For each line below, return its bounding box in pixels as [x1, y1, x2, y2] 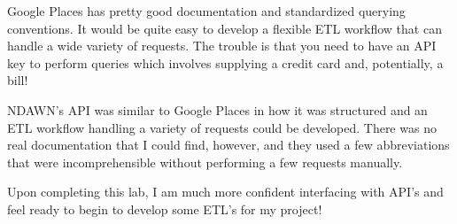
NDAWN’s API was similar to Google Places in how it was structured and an [7, 100, 428, 119]
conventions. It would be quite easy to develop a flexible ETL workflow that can [7, 19, 442, 37]
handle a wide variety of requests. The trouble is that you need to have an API [7, 36, 437, 55]
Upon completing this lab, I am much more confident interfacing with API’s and [7, 182, 444, 201]
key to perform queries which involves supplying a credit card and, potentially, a [7, 53, 444, 72]
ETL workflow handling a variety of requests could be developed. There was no [7, 118, 437, 136]
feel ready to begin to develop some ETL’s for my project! [7, 199, 322, 218]
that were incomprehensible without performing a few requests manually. [7, 152, 403, 171]
